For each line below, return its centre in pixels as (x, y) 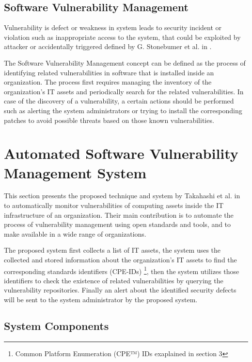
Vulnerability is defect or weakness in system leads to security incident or (113, 27)
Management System (75, 172)
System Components (56, 326)
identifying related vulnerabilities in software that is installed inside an (109, 72)
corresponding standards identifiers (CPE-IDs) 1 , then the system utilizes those (122, 270)
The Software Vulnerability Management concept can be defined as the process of (125, 62)
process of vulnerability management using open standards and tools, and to (118, 224)
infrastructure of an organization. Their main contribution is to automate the (119, 215)
